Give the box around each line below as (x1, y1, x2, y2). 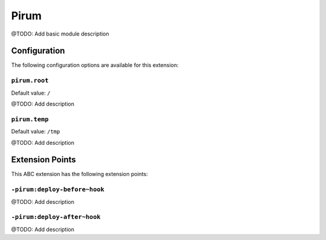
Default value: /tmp (11, 128, 60, 135)
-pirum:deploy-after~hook (11, 213, 101, 221)
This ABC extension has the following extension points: (11, 171, 148, 178)
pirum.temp (11, 115, 49, 123)
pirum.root (11, 77, 49, 84)
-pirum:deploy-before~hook (11, 186, 105, 194)
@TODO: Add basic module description (11, 30, 109, 37)
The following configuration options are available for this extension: (11, 62, 179, 69)
